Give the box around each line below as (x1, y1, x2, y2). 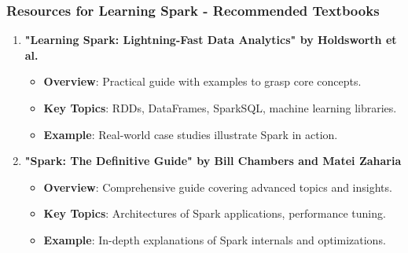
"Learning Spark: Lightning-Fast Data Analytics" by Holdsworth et (24, 31, 397, 48)
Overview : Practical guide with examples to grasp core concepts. (43, 73, 362, 90)
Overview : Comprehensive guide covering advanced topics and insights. (43, 178, 392, 195)
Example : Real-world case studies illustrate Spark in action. (43, 126, 338, 142)
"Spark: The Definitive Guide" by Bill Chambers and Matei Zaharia (24, 152, 402, 169)
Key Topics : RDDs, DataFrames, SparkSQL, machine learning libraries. (43, 100, 397, 115)
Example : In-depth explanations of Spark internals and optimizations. (43, 231, 386, 247)
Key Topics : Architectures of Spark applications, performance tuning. (43, 205, 386, 222)
